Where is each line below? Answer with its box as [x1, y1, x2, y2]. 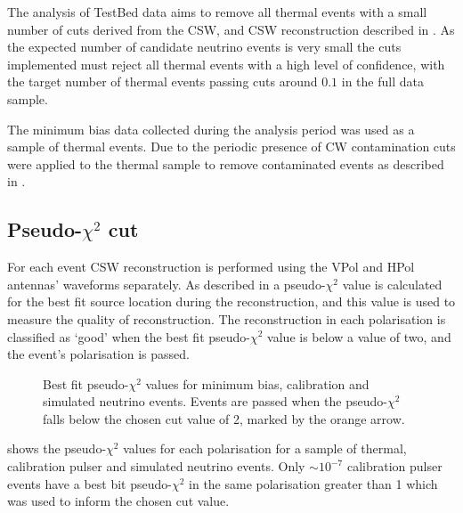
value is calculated [342, 274, 443, 293]
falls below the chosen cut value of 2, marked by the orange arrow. [43, 409, 405, 427]
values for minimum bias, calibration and [145, 374, 370, 393]
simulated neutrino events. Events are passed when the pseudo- [43, 392, 387, 411]
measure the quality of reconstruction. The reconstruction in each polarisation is [7, 309, 446, 328]
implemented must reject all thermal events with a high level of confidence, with [7, 54, 445, 73]
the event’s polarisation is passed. [7, 345, 190, 363]
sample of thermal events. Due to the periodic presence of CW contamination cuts [7, 137, 456, 156]
